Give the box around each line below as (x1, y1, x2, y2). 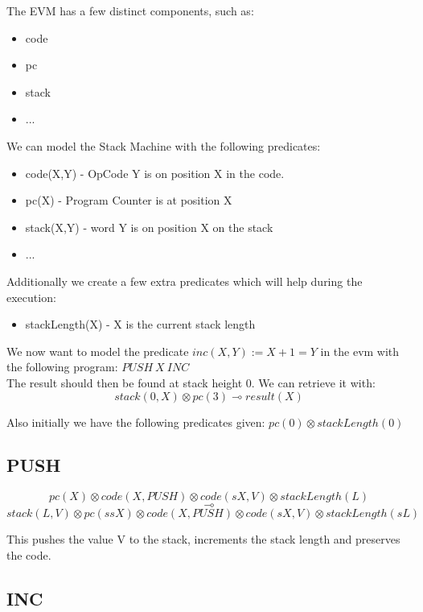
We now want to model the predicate (6, 342, 189, 359)
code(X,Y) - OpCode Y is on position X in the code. (25, 164, 285, 181)
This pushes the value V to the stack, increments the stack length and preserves (6, 531, 400, 548)
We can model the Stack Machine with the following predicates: (6, 137, 321, 154)
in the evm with (320, 342, 400, 359)
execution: (6, 288, 56, 305)
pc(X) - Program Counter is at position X (25, 192, 232, 209)
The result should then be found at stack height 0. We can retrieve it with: (6, 374, 376, 391)
